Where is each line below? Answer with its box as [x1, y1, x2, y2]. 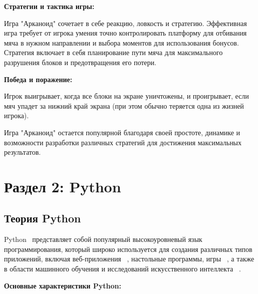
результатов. [4, 147, 41, 157]
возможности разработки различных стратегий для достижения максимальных [4, 137, 242, 147]
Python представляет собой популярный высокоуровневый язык [4, 234, 202, 244]
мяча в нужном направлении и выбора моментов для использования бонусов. [4, 37, 239, 48]
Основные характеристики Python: [4, 280, 121, 290]
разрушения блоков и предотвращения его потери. [4, 57, 156, 67]
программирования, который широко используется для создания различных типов [4, 243, 252, 254]
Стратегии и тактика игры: [4, 1, 94, 11]
